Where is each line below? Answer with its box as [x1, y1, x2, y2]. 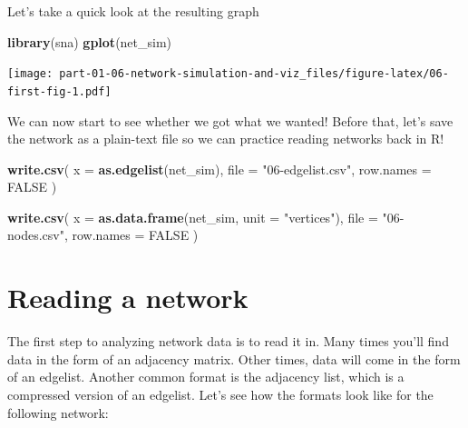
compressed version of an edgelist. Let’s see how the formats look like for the [7, 384, 434, 403]
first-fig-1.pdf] [7, 85, 112, 98]
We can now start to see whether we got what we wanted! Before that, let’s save [7, 111, 453, 130]
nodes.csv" [7, 225, 64, 244]
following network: [7, 403, 109, 422]
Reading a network [7, 279, 249, 316]
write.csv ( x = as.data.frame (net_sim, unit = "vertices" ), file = [7, 207, 378, 226]
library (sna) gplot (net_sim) [7, 32, 172, 51]
